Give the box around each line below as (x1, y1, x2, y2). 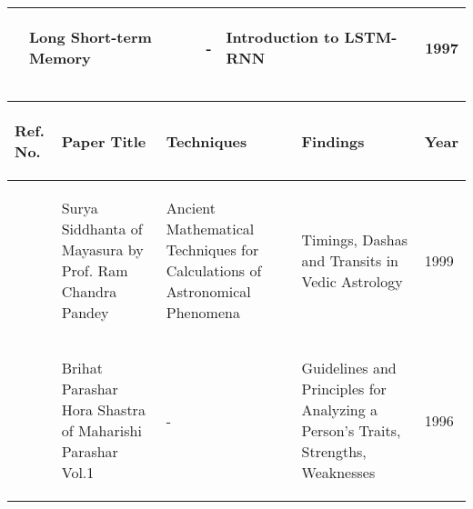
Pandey (61, 302, 109, 323)
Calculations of (166, 260, 262, 281)
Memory (29, 47, 91, 68)
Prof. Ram (61, 260, 128, 281)
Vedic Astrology (301, 270, 403, 292)
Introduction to (226, 26, 339, 47)
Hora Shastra (61, 399, 146, 420)
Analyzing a (301, 399, 378, 420)
